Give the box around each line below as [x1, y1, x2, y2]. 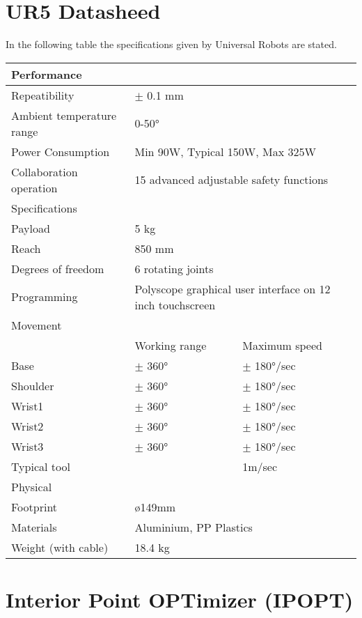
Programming [11, 288, 78, 305]
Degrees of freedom [11, 260, 104, 277]
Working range [134, 337, 207, 353]
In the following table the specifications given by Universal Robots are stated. [6, 37, 337, 52]
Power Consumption [11, 143, 110, 160]
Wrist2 [11, 417, 44, 434]
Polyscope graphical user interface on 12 [134, 280, 331, 297]
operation [11, 179, 58, 196]
